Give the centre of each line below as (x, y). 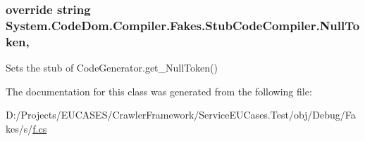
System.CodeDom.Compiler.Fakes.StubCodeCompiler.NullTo (183, 25)
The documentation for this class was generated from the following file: (159, 91)
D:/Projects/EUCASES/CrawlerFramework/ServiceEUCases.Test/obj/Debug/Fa (181, 115)
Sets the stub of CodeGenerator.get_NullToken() (112, 68)
